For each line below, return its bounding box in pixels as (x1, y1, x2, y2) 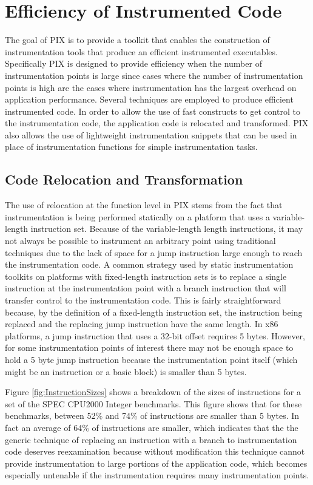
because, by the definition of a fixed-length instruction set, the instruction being (5, 305, 303, 318)
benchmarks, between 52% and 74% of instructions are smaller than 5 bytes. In (5, 409, 300, 422)
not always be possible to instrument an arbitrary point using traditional (5, 234, 276, 247)
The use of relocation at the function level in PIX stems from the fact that (5, 198, 283, 211)
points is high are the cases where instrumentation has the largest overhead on (5, 81, 297, 93)
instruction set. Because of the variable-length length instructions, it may (30, 222, 303, 235)
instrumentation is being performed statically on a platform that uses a (5, 210, 270, 223)
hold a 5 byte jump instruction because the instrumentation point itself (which (5, 353, 298, 365)
